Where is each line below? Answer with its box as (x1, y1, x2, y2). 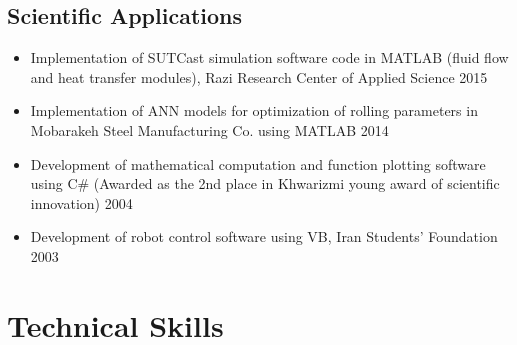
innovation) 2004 (30, 192, 133, 213)
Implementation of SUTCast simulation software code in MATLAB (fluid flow (30, 47, 509, 68)
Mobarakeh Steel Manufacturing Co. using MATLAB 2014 (30, 119, 389, 140)
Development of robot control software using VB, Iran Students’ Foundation (30, 226, 498, 247)
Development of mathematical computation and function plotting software (30, 153, 486, 174)
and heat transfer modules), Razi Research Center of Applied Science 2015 (30, 66, 488, 87)
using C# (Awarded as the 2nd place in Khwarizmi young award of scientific (30, 173, 500, 194)
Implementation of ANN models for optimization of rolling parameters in (30, 100, 478, 121)
